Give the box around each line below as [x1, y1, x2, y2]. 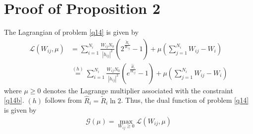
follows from [45, 95, 82, 105]
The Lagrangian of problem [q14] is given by [4, 27, 139, 37]
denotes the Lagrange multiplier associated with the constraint [43, 85, 233, 95]
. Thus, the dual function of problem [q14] [121, 95, 249, 105]
